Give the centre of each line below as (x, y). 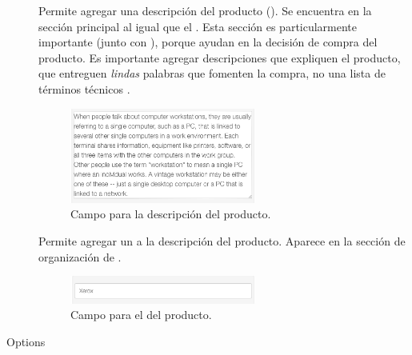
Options (26, 341)
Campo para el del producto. (141, 315)
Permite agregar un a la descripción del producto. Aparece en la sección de (222, 240)
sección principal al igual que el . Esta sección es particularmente (198, 26)
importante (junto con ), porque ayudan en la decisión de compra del (208, 42)
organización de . (80, 256)
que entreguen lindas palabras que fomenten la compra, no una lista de (212, 73)
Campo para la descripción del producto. (171, 214)
